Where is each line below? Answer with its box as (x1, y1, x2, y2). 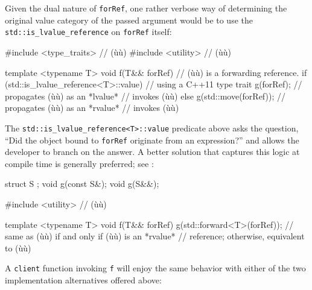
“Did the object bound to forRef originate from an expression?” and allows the (5, 133, 299, 146)
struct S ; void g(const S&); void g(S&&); (5, 177, 159, 190)
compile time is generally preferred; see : (5, 157, 154, 169)
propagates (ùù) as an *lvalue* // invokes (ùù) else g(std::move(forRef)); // (5, 89, 285, 102)
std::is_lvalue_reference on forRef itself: (5, 25, 172, 38)
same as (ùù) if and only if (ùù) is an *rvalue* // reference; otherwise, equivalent (5, 230, 305, 242)
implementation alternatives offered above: (5, 274, 162, 286)
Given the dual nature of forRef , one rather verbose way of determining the (5, 2, 287, 14)
